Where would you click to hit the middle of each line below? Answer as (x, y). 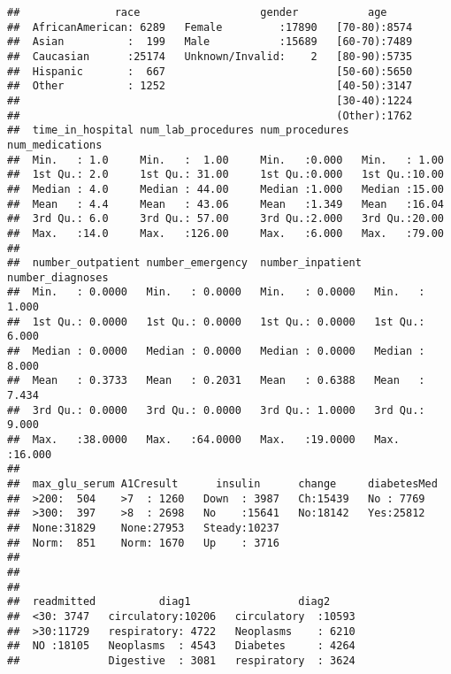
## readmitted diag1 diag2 (169, 602)
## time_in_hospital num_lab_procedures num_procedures (178, 130)
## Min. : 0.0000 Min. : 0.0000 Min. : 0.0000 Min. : (216, 292)
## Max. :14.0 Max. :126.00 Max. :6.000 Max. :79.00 (225, 233)
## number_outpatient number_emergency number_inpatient (184, 263)
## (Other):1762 (210, 115)
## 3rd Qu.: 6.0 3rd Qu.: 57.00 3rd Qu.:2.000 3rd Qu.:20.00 (225, 219)
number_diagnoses (58, 277)
